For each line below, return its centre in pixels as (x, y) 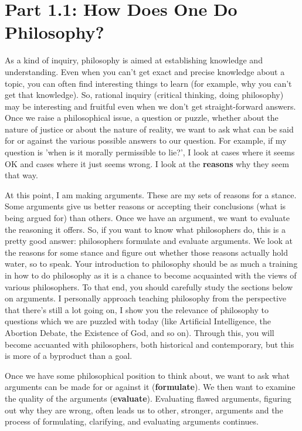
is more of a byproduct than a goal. (69, 356)
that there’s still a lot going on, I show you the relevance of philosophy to (137, 309)
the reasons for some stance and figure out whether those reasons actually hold (146, 252)
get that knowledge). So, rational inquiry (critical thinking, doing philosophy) (144, 95)
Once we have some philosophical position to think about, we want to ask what (147, 375)
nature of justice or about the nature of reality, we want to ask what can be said (149, 129)
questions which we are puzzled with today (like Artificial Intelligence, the (138, 321)
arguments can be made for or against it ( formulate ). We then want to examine (150, 387)
